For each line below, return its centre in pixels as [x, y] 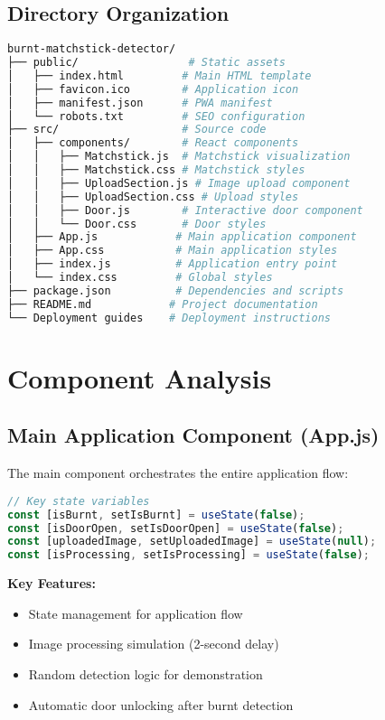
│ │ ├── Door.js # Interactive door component [185, 210]
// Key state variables [79, 501]
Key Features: [52, 583]
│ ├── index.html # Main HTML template [160, 75]
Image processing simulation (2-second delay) [154, 644]
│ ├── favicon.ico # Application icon [153, 89]
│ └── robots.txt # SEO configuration [156, 116]
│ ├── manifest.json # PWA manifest [140, 103]
